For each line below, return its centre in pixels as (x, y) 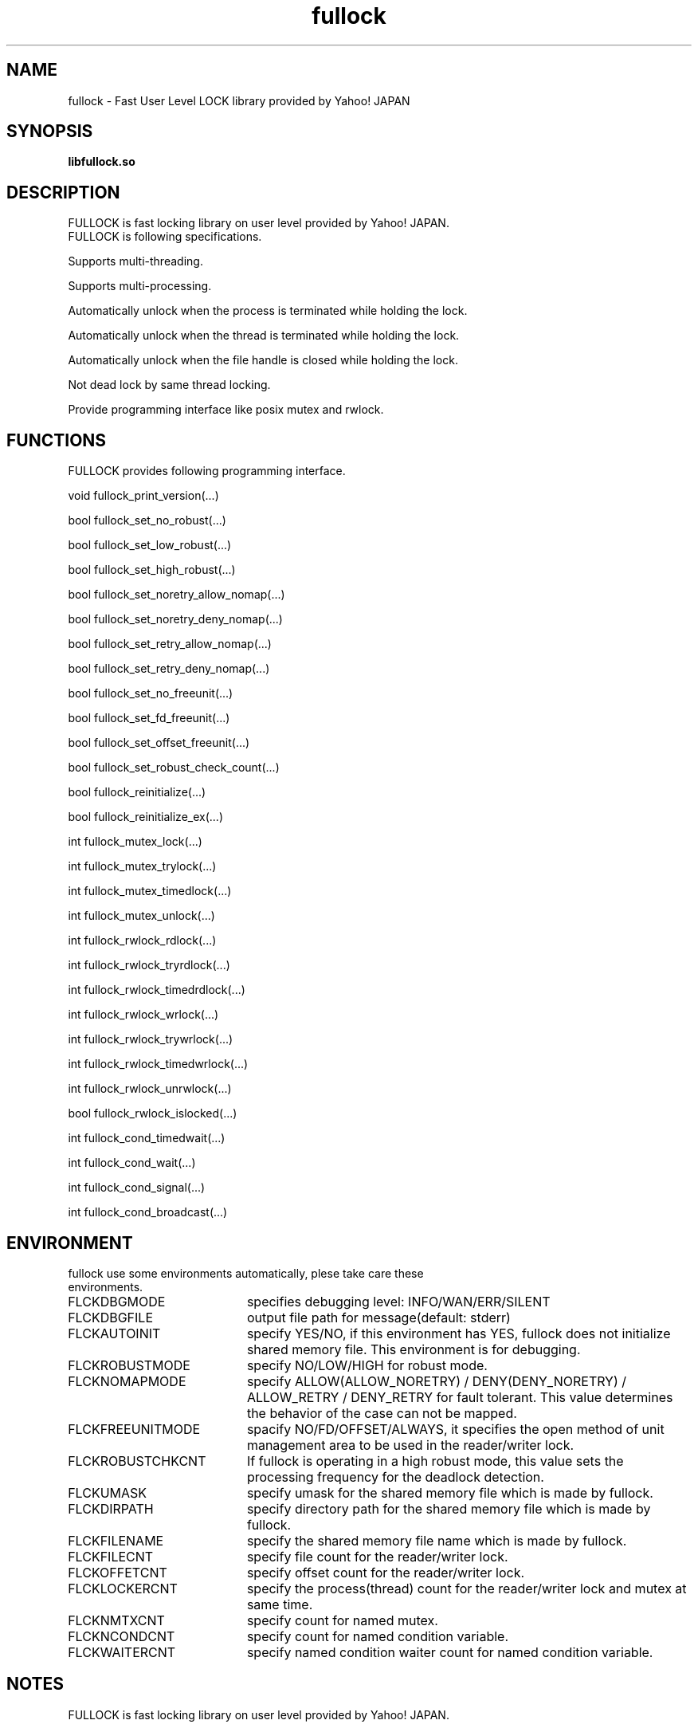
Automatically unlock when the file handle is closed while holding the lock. (263, 360)
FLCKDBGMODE (117, 1301)
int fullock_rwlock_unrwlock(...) (150, 1089)
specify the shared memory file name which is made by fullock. (437, 1540)
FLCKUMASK (108, 1492)
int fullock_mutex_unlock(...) (141, 916)
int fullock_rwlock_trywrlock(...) (151, 1039)
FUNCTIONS (57, 440)
